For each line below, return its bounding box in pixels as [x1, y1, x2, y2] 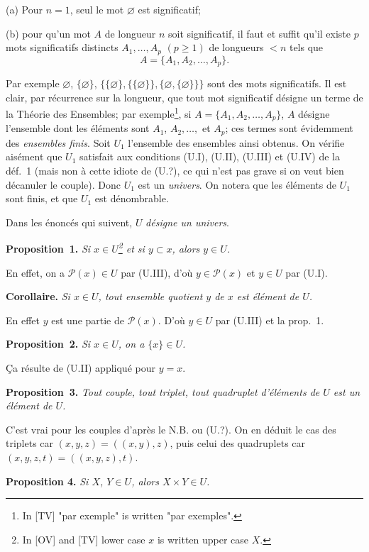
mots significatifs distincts [6, 40, 119, 55]
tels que [289, 40, 324, 55]
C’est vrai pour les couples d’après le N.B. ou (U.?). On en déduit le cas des [6, 421, 336, 436]
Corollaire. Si [6, 289, 70, 304]
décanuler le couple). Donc [6, 177, 121, 192]
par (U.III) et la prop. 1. [215, 312, 324, 327]
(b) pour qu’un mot [6, 26, 91, 40]
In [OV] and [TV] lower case [22, 531, 145, 546]
